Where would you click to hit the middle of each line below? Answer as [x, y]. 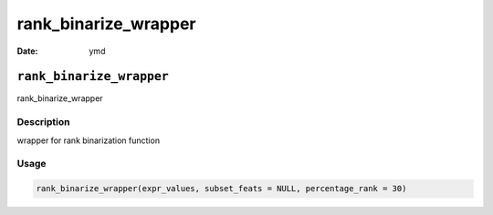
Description [43, 122]
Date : [27, 51]
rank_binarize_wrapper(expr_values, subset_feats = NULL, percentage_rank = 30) [221, 189]
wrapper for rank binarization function [88, 140]
